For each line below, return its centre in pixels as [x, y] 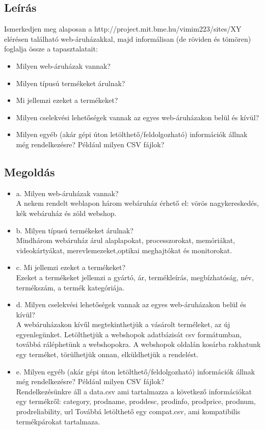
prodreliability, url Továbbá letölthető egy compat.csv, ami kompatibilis [128, 411]
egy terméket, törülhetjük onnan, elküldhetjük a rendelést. [107, 354]
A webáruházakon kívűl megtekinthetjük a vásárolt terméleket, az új [123, 324]
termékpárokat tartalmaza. [58, 421]
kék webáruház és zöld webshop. [66, 213]
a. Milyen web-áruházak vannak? [67, 193]
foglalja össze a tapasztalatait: [51, 49]
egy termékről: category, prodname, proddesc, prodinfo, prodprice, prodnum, [136, 401]
